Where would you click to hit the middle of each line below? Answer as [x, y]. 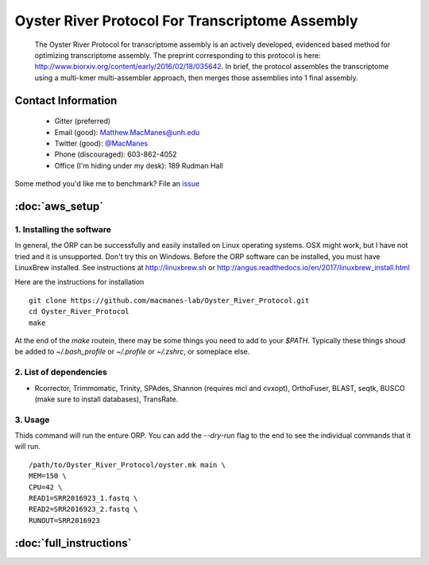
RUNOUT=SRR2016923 [65, 520]
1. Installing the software [63, 229]
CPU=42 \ [46, 487]
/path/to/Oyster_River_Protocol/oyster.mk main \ [128, 464]
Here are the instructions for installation [79, 282]
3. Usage [32, 420]
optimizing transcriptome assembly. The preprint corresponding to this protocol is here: [178, 55]
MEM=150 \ [48, 476]
